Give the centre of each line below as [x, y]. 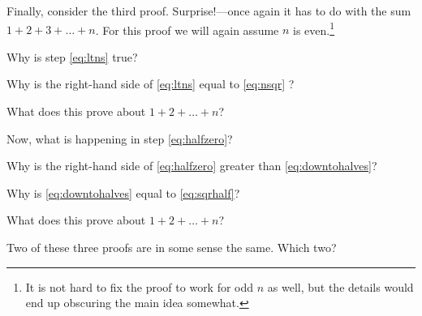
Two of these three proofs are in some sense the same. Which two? [172, 247]
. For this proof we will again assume [187, 30]
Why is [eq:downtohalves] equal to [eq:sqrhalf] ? [123, 192]
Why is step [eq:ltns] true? [72, 56]
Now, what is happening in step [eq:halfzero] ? [120, 138]
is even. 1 [314, 28]
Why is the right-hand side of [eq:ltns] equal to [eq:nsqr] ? [151, 84]
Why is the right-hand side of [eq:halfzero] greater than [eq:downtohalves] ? [192, 166]
